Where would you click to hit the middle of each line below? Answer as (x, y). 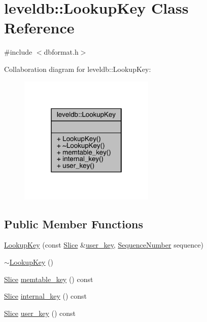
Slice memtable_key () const (49, 279)
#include (18, 52)
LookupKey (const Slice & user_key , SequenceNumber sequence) (104, 245)
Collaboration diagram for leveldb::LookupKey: (78, 69)
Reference (39, 28)
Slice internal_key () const (46, 296)
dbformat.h (61, 52)
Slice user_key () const (40, 313)
